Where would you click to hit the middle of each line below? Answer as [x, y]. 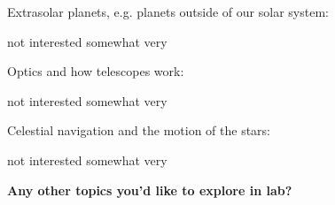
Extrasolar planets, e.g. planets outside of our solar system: [168, 11]
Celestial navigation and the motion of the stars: [139, 130]
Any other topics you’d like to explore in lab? [150, 190]
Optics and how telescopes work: [96, 71]
